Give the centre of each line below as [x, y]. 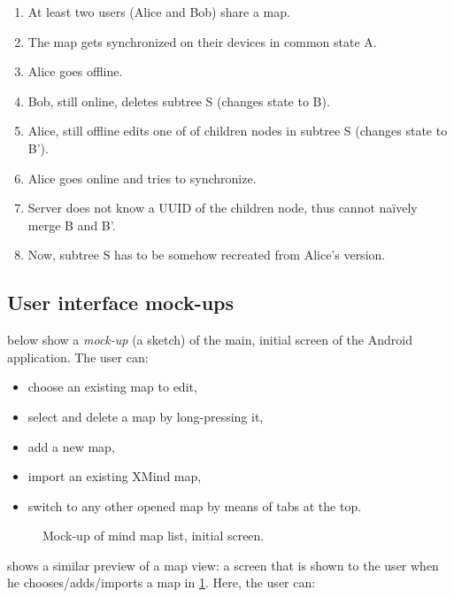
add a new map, [71, 446]
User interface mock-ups [121, 303]
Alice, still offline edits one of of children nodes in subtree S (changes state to [238, 131]
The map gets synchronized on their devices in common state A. [202, 41]
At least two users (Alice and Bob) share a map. [159, 12]
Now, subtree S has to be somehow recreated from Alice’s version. [207, 255]
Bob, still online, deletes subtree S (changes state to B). [179, 101]
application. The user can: [78, 357]
